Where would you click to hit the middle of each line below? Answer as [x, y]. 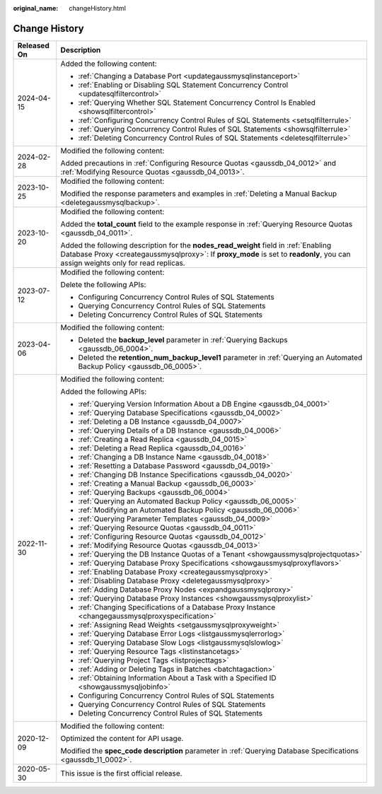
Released [33, 45]
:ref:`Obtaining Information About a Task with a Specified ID [177, 677]
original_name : [36, 8]
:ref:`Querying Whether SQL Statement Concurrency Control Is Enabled [197, 103]
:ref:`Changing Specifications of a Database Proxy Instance [177, 607]
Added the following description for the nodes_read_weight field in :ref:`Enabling [196, 245]
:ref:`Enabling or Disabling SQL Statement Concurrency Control [183, 85]
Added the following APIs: [104, 391]
